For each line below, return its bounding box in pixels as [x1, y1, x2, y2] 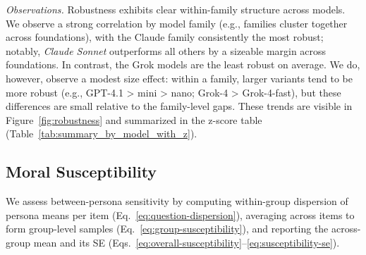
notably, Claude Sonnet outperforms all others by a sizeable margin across [6, 43, 327, 58]
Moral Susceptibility [6, 161, 157, 182]
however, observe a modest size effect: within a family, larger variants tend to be [6, 70, 353, 85]
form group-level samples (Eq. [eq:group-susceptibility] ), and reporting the [6, 221, 329, 236]
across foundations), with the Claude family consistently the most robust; [6, 30, 324, 44]
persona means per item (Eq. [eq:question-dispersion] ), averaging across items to [6, 207, 355, 222]
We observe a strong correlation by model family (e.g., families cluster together [6, 15, 348, 30]
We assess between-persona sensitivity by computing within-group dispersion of [6, 194, 348, 209]
